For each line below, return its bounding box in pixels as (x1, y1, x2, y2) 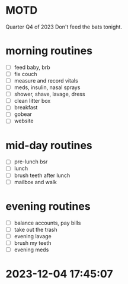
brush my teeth (14, 239, 52, 247)
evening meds (14, 246, 49, 253)
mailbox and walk (14, 178, 57, 185)
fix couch (14, 70, 37, 77)
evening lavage (14, 232, 52, 239)
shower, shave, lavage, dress (14, 90, 85, 98)
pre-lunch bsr (14, 158, 48, 165)
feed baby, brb (14, 64, 51, 71)
